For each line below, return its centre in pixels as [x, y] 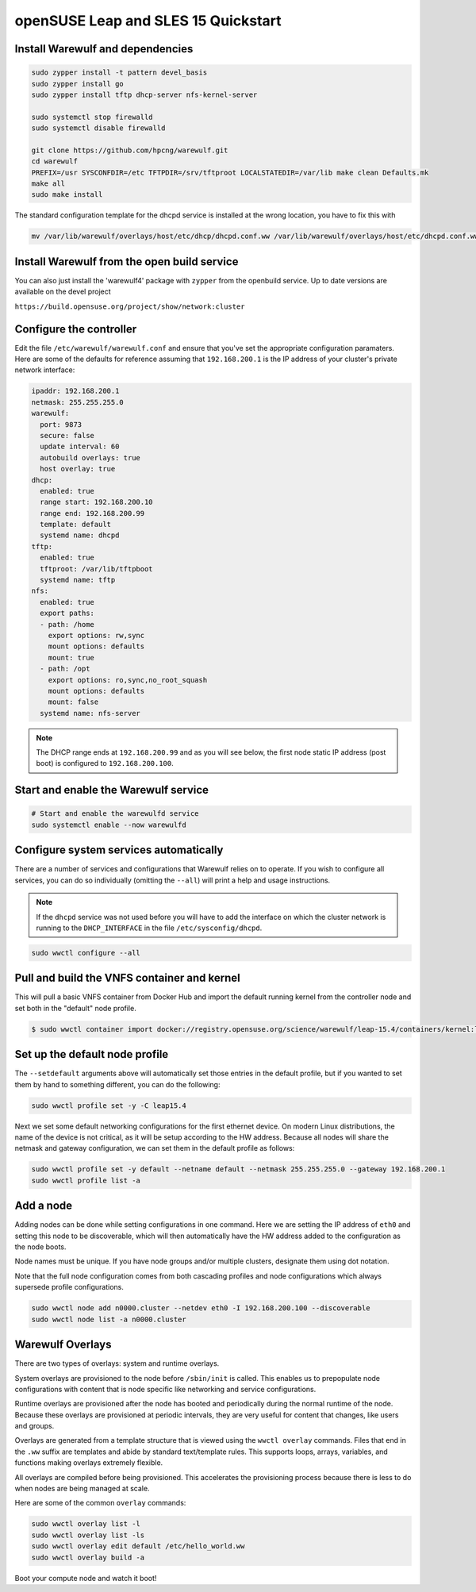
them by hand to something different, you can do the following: [117, 1084]
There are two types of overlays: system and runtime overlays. [117, 1363]
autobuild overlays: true [90, 458]
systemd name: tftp [78, 580]
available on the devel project [63, 292]
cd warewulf [55, 162]
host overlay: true [78, 469]
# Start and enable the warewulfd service [115, 814]
